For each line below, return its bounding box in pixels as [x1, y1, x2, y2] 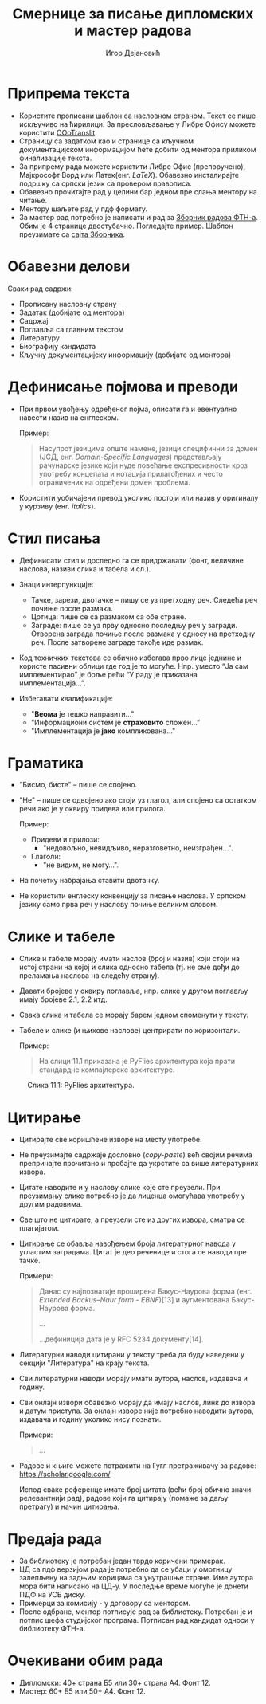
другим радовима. [18, 1199, 83, 1209]
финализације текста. [18, 153, 92, 163]
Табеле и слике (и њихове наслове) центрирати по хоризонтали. [18, 1026, 241, 1035]
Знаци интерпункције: [18, 579, 94, 589]
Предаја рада [7, 1529, 103, 1548]
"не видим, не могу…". [42, 860, 119, 870]
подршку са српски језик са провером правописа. [18, 179, 192, 188]
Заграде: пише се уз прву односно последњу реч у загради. [30, 620, 238, 630]
